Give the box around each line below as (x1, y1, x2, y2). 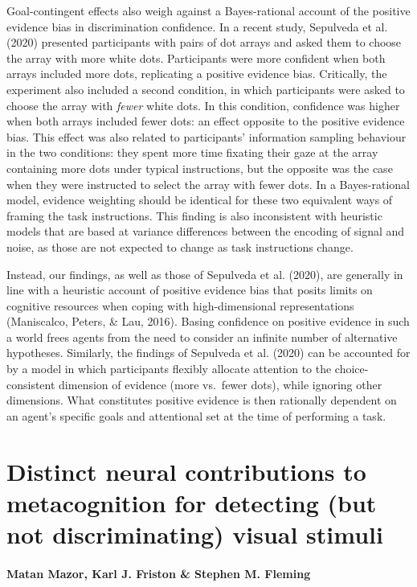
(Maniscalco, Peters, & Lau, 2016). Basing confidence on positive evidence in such (6, 313, 410, 330)
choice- (334, 360, 369, 377)
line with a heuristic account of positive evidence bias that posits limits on (6, 281, 373, 298)
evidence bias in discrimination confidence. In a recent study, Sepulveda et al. (6, 18, 388, 35)
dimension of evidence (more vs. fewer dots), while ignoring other (59, 376, 382, 392)
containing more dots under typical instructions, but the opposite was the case (6, 159, 393, 176)
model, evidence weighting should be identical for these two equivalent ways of (6, 191, 393, 208)
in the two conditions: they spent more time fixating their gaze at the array (6, 144, 378, 161)
